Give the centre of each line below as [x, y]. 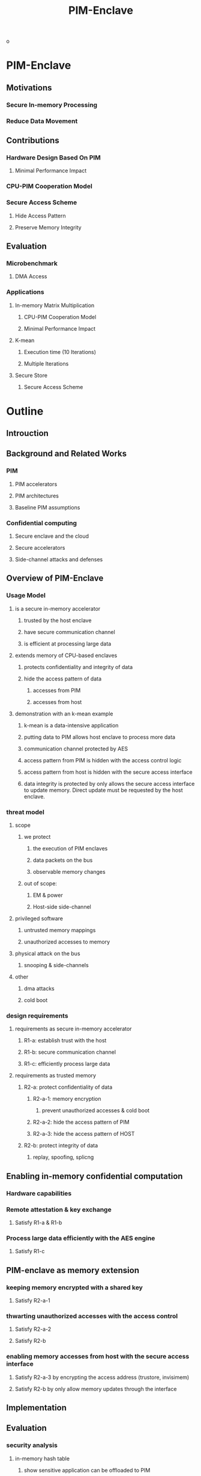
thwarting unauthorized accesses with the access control [92, 1316]
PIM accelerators [36, 484]
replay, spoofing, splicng [63, 1157]
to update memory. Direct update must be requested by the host [103, 790]
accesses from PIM [57, 690]
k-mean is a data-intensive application [71, 725]
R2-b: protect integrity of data [61, 1145]
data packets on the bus [63, 860]
